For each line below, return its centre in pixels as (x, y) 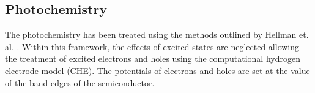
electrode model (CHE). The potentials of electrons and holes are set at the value (157, 70)
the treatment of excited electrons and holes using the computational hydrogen (153, 58)
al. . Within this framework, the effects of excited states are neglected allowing (152, 46)
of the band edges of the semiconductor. (80, 82)
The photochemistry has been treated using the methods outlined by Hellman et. (157, 35)
